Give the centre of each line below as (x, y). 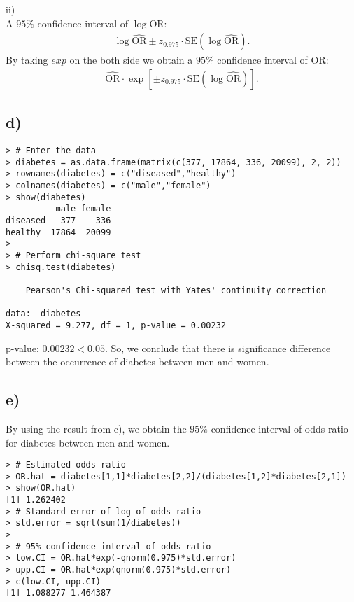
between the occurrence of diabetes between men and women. (137, 362)
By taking (27, 60)
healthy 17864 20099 (58, 232)
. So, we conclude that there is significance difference (218, 348)
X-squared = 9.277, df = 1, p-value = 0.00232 (116, 325)
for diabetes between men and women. (88, 442)
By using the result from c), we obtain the (96, 428)
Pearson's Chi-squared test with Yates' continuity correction (176, 290)
